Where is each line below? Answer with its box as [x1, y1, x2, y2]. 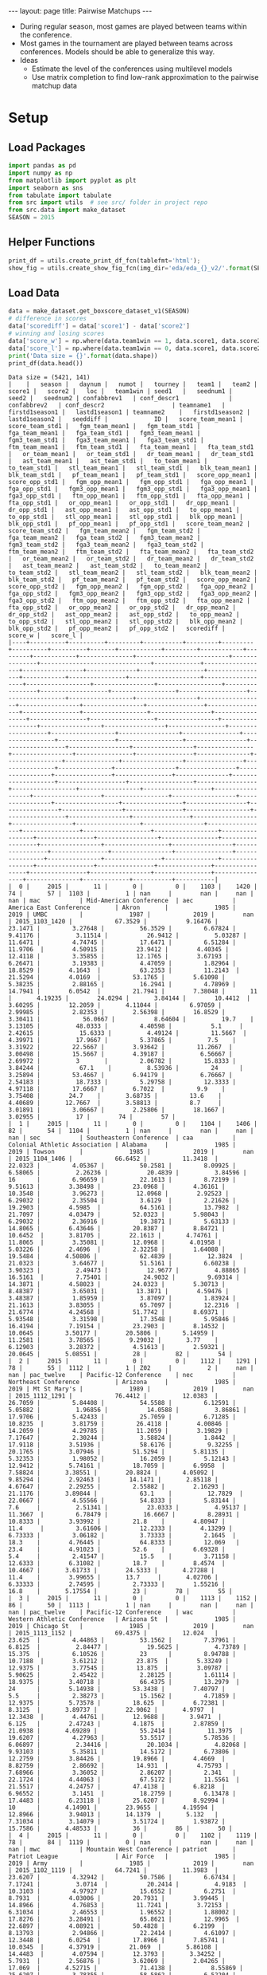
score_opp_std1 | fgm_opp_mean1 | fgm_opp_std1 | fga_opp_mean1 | [8, 478, 254, 486]
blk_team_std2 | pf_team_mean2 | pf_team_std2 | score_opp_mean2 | [8, 576, 258, 584]
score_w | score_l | [8, 631, 83, 639]
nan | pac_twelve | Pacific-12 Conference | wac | [8, 1608, 237, 1616]
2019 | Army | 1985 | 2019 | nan [8, 1859, 254, 1867]
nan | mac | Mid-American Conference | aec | [8, 897, 237, 905]
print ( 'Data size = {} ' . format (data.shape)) [8, 352, 158, 360]
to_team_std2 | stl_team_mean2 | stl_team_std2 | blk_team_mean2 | [8, 569, 258, 577]
